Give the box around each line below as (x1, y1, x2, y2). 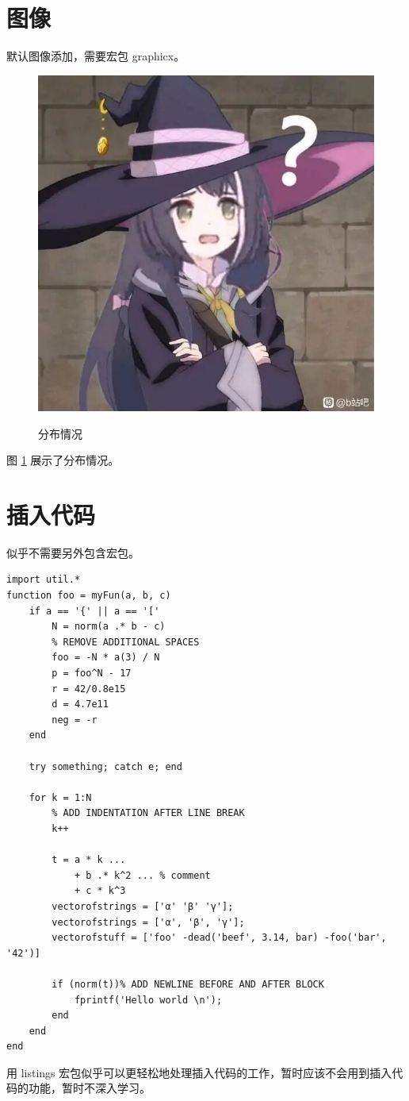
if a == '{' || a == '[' (29, 605, 160, 617)
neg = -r (52, 714, 97, 726)
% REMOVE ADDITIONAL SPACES (52, 636, 200, 648)
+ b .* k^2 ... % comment (74, 869, 211, 881)
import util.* (6, 574, 81, 586)
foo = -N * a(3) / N (52, 652, 160, 664)
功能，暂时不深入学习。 (28, 1080, 151, 1096)
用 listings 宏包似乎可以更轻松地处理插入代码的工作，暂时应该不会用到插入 (6, 1064, 392, 1080)
